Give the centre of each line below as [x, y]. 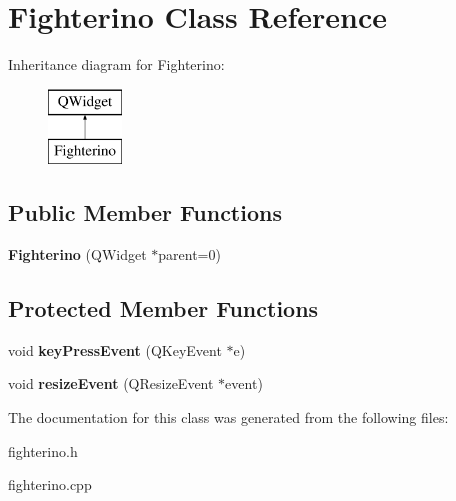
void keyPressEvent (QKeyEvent [115, 349]
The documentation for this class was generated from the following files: [228, 417]
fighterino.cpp [50, 484]
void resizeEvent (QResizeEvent [111, 383]
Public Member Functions [145, 212]
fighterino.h [43, 450]
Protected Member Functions [163, 308]
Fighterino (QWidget [77, 254]
